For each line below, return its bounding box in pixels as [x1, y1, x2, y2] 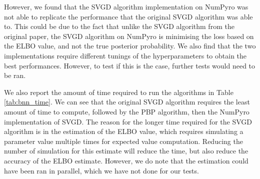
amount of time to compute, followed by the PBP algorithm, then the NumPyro [4, 106, 249, 116]
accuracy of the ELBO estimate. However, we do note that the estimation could [4, 155, 248, 165]
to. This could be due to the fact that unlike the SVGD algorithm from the [4, 21, 234, 31]
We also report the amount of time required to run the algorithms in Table [4, 86, 233, 97]
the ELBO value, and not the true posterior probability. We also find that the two [4, 40, 256, 51]
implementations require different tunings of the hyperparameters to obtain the [4, 50, 247, 60]
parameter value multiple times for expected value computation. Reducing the [4, 135, 243, 146]
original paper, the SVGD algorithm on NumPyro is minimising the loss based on [4, 30, 254, 41]
